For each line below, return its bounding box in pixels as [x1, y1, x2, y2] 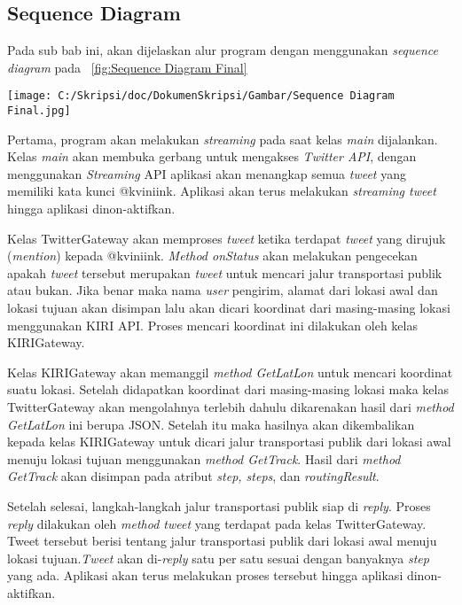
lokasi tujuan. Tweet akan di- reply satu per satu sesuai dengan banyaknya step [7, 548, 429, 567]
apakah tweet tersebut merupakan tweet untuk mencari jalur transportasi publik [7, 263, 442, 282]
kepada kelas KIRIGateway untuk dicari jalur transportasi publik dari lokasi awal [7, 432, 451, 451]
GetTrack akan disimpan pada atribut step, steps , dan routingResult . [7, 467, 380, 485]
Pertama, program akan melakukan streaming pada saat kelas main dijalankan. [7, 129, 438, 148]
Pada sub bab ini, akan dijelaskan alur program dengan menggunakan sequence [7, 41, 439, 59]
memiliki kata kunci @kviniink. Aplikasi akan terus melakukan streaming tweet [7, 182, 436, 200]
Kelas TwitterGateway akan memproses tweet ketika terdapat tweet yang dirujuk [7, 229, 446, 247]
